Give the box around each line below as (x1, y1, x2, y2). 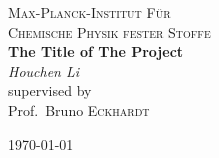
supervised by (8, 80, 92, 101)
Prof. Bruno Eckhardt (8, 99, 150, 120)
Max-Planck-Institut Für (8, 2, 171, 22)
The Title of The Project (8, 41, 184, 62)
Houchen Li (8, 60, 80, 81)
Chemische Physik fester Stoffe (8, 21, 211, 42)
